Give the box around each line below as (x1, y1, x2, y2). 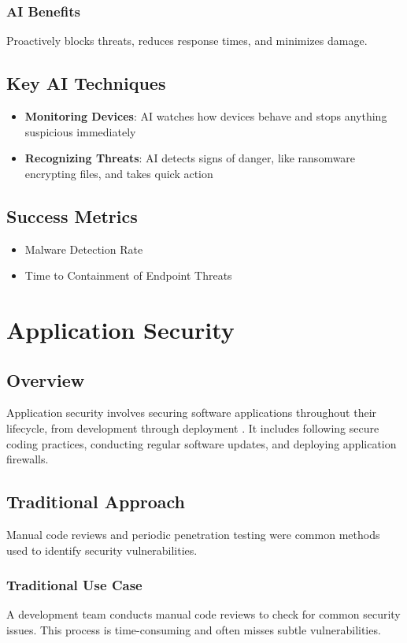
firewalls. (6, 451, 49, 467)
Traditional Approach (6, 489, 185, 514)
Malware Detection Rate (24, 240, 143, 257)
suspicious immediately (24, 123, 136, 139)
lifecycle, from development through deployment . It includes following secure (6, 419, 379, 436)
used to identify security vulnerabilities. (6, 541, 198, 558)
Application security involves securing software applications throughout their (6, 404, 377, 421)
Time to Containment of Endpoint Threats (24, 267, 232, 284)
